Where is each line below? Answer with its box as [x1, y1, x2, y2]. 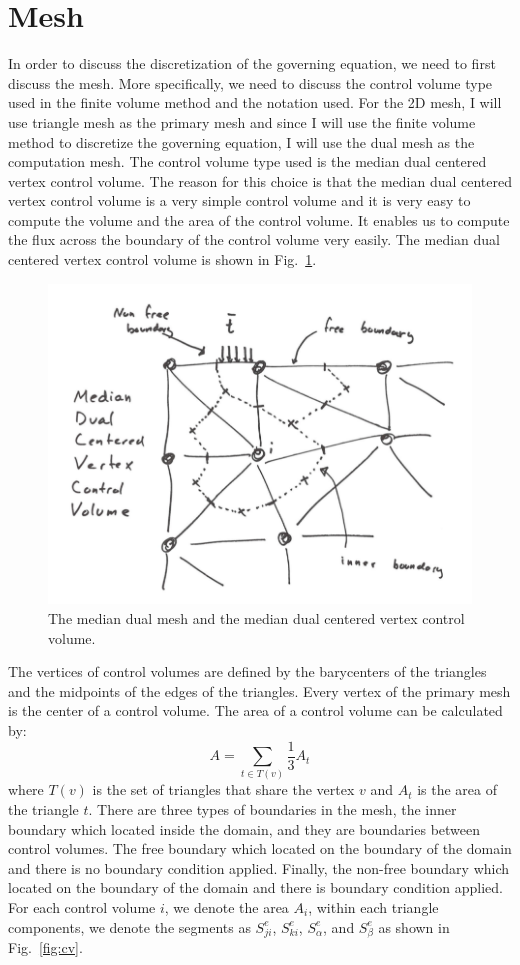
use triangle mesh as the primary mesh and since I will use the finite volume [8, 111, 476, 132]
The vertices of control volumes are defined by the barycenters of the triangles [8, 661, 487, 682]
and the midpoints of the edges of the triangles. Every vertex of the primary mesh [8, 680, 511, 701]
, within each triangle [308, 896, 439, 917]
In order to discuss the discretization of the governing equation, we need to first [8, 53, 496, 74]
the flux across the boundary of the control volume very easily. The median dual [8, 229, 500, 250]
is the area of [417, 779, 498, 800]
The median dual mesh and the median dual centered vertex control [48, 608, 465, 629]
